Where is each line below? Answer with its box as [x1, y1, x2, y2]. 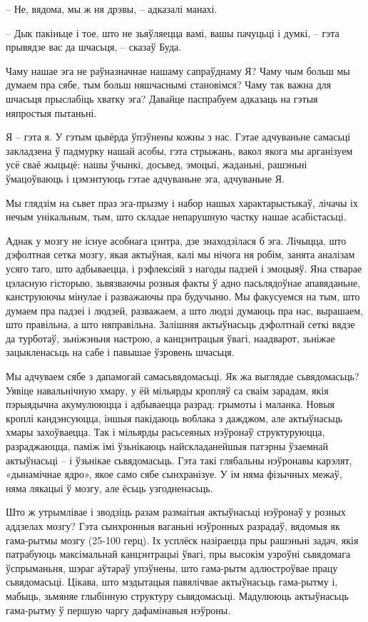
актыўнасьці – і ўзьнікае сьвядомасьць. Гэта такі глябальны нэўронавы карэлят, [6, 452, 352, 467]
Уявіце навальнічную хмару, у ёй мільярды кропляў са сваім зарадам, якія [6, 382, 329, 397]
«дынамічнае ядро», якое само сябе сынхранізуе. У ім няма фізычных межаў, [6, 466, 342, 481]
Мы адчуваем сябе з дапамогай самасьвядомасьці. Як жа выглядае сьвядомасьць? [6, 369, 359, 384]
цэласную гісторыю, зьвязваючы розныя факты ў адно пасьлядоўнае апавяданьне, [6, 275, 361, 290]
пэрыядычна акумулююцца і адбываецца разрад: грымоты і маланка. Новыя [6, 397, 334, 412]
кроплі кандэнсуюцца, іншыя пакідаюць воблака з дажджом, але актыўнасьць [6, 410, 343, 425]
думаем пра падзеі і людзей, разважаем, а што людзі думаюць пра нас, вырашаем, [6, 302, 363, 317]
